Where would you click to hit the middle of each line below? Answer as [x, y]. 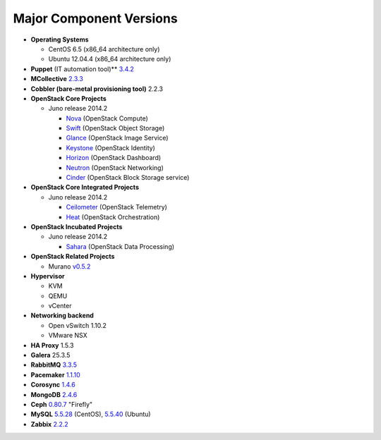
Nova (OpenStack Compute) [107, 118]
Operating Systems [60, 39]
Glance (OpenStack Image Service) [117, 138]
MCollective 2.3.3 [57, 79]
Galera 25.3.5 [50, 355]
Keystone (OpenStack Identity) [110, 147]
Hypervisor [48, 276]
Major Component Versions [95, 18]
